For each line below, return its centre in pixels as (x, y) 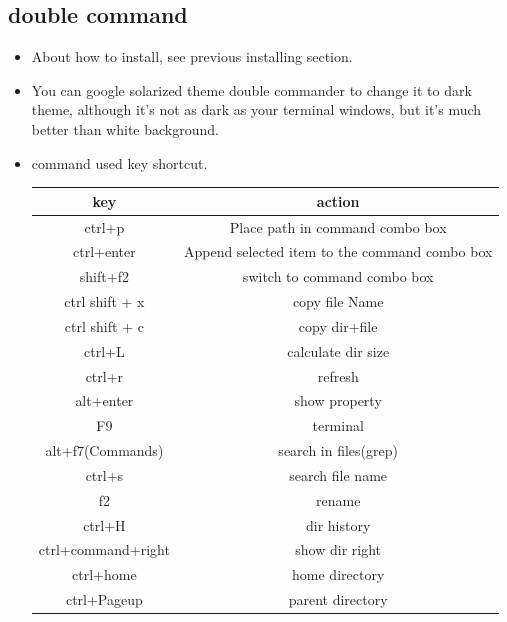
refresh (338, 375)
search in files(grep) (338, 450)
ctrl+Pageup (104, 599)
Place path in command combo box (338, 226)
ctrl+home (104, 574)
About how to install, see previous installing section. (192, 56)
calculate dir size (338, 350)
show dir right (338, 549)
